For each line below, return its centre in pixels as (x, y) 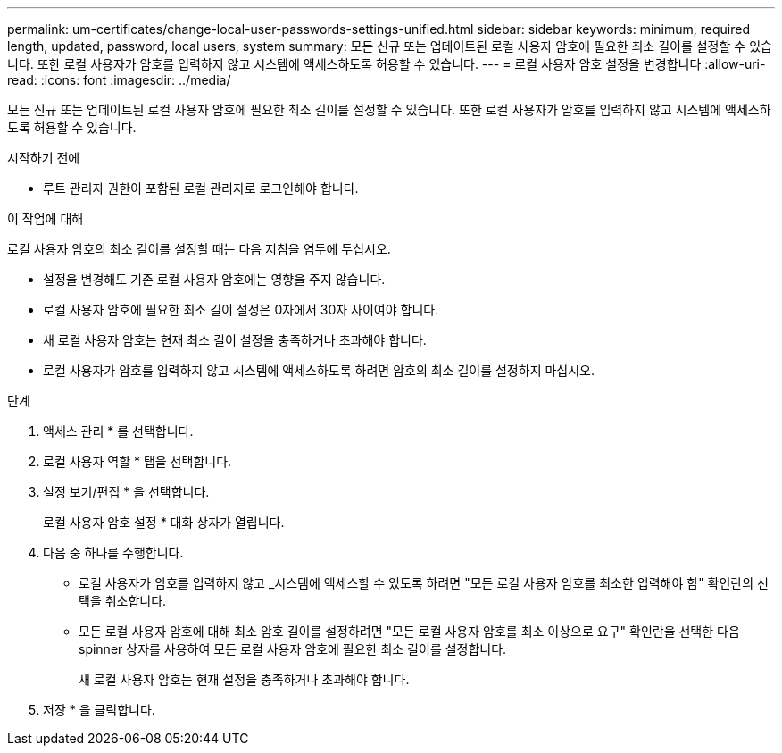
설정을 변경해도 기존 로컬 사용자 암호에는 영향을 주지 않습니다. (214, 279)
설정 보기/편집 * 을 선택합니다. (126, 492)
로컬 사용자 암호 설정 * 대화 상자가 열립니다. (164, 522)
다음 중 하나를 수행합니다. (113, 552)
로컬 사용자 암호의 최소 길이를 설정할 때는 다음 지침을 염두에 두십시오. (199, 249)
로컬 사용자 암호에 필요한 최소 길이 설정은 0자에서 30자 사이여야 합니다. (241, 310)
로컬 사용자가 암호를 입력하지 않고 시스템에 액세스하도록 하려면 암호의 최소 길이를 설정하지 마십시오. (319, 370)
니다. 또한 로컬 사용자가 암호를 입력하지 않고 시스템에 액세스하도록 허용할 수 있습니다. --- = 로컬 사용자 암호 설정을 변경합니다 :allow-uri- (387, 64)
